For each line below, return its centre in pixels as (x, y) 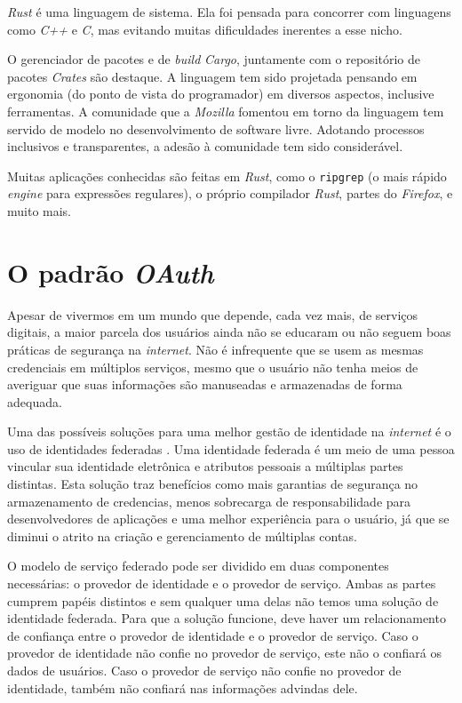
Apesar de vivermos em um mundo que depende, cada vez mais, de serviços (213, 314)
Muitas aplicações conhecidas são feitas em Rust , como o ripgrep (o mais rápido (227, 176)
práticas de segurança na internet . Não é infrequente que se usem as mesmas (215, 349)
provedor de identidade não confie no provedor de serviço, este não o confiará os (224, 653)
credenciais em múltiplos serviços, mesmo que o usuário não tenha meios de (213, 367)
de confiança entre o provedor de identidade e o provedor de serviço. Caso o (213, 635)
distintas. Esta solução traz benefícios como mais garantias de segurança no (213, 484)
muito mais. (40, 211)
